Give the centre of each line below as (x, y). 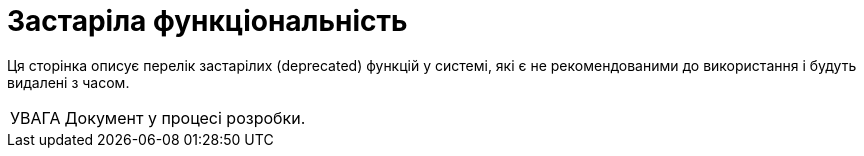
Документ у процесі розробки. (185, 117)
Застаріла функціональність (207, 21)
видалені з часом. (68, 82)
